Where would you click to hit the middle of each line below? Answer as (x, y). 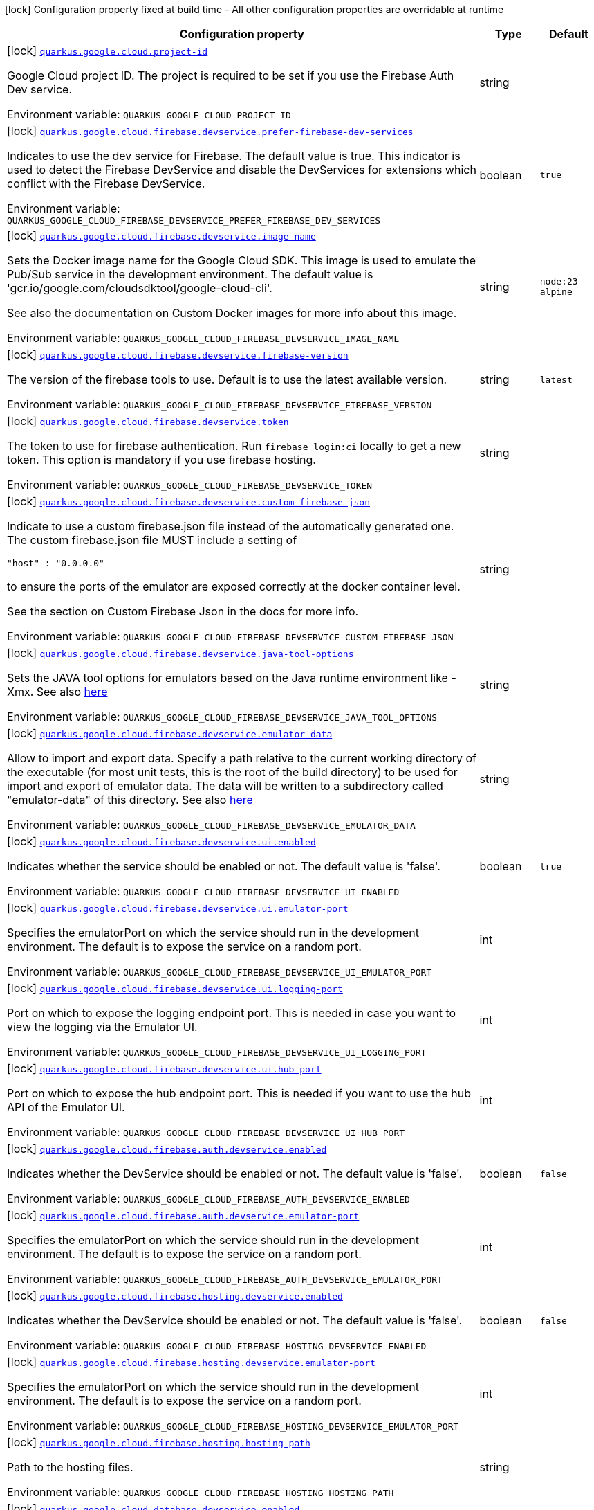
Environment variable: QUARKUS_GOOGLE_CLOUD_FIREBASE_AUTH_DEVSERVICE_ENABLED (208, 1198)
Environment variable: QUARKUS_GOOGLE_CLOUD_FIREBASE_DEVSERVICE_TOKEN (190, 485)
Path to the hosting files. (70, 1467)
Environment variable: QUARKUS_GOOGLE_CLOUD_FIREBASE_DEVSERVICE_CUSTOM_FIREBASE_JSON (230, 636)
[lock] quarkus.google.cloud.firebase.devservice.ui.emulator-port (178, 908)
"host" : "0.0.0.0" (56, 563)
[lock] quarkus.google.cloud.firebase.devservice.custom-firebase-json (188, 501)
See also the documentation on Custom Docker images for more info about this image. (232, 313)
